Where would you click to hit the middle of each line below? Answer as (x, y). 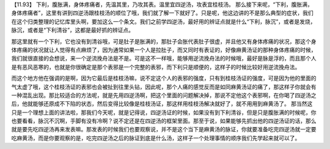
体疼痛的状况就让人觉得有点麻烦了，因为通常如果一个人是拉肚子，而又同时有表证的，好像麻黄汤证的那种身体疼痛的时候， (164, 49)
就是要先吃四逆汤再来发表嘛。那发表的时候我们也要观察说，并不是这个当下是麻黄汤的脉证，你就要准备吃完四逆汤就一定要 (164, 129)
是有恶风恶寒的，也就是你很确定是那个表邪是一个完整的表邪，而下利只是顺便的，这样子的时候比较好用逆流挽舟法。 (156, 67)
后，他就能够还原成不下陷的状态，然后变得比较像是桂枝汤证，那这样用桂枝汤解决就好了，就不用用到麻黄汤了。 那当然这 (162, 104)
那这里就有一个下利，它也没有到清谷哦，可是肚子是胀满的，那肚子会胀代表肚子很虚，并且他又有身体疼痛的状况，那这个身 (164, 41)
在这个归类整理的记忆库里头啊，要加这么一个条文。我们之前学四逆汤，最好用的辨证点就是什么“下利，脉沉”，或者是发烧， (163, 21)
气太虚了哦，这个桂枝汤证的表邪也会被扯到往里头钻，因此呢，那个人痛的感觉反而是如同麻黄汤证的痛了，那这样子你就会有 (164, 87)
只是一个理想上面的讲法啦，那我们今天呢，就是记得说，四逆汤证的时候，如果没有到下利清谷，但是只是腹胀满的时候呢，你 (164, 112)
